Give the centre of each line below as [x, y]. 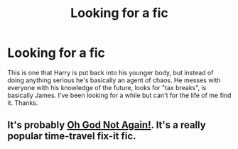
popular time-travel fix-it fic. [72, 136]
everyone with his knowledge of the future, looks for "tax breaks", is [107, 87]
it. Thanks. [23, 103]
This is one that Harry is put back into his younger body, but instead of [110, 72]
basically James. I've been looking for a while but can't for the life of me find [119, 95]
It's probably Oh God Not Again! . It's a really [107, 125]
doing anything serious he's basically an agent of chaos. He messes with [114, 80]
